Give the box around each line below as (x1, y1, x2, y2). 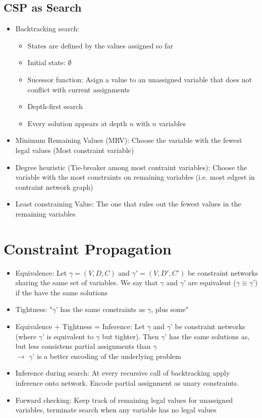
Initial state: (27, 57, 66, 68)
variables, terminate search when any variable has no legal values (15, 404, 217, 415)
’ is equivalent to (42, 331, 94, 341)
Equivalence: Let (15, 267, 67, 278)
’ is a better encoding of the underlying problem (32, 350, 181, 361)
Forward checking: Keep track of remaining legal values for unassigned (15, 394, 233, 405)
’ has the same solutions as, (165, 331, 250, 341)
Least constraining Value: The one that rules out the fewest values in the (15, 198, 241, 209)
